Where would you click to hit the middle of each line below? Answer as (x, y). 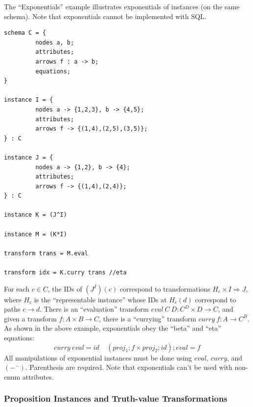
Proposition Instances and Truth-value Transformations (116, 398)
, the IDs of (65, 288)
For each (17, 288)
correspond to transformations (165, 288)
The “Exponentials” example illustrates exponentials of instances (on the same (122, 6)
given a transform (30, 318)
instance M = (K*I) (35, 234)
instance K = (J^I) (35, 215)
